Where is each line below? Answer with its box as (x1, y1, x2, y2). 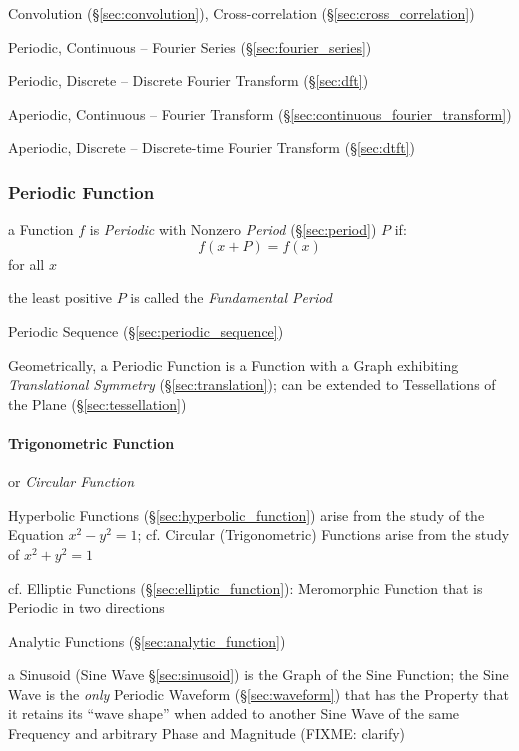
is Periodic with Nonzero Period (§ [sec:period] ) (89, 219, 377, 240)
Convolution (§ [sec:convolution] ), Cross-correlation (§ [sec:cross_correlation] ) (8, 3, 475, 23)
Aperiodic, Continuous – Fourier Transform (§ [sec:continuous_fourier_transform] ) (8, 103, 512, 124)
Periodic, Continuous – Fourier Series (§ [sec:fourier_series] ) (8, 36, 372, 57)
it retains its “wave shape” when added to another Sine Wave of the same (8, 703, 460, 724)
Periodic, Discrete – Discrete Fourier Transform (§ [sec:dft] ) (8, 70, 369, 91)
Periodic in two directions (8, 597, 165, 618)
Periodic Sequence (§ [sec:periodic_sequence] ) (8, 320, 284, 341)
